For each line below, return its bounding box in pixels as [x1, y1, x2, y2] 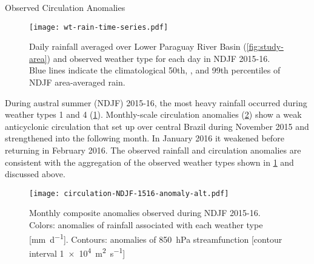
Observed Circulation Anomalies [5, 1, 125, 13]
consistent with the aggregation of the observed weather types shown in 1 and [5, 155, 294, 168]
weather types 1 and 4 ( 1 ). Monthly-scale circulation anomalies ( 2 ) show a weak [5, 108, 302, 121]
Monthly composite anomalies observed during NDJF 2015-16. [29, 206, 261, 219]
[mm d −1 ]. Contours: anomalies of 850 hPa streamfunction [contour [29, 231, 282, 245]
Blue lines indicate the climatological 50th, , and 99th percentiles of [29, 64, 281, 76]
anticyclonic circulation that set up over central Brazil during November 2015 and [5, 120, 309, 132]
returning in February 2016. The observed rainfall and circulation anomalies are [5, 144, 301, 156]
